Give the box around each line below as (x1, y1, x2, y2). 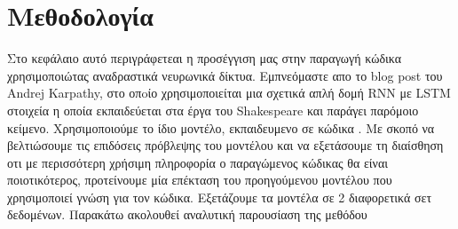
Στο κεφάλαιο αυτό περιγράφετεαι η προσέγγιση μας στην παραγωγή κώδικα (7, 49, 402, 67)
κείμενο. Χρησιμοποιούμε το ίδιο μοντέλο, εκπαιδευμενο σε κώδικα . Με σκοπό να (7, 118, 435, 137)
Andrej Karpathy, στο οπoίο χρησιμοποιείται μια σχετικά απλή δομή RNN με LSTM (7, 83, 451, 102)
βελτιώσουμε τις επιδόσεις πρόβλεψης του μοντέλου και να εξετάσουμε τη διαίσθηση (7, 136, 444, 154)
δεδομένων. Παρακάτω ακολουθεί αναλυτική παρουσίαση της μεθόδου (7, 205, 367, 224)
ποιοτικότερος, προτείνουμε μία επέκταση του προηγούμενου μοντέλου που (7, 170, 392, 189)
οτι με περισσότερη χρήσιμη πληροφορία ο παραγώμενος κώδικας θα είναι (7, 153, 389, 171)
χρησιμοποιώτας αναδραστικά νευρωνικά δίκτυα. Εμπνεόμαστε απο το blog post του (7, 66, 443, 84)
